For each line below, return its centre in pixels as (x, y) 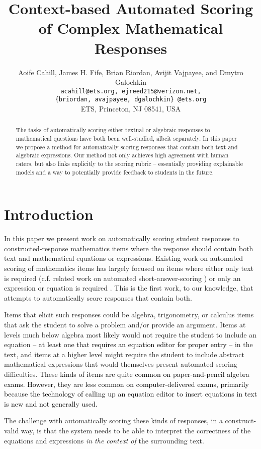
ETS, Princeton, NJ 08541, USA (131, 108)
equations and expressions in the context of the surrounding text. (104, 440)
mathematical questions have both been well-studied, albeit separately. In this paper (126, 138)
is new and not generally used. (51, 403)
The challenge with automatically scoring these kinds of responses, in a (113, 420)
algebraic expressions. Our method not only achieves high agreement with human (122, 155)
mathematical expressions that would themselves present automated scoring (121, 364)
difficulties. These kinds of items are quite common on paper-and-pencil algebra (127, 374)
